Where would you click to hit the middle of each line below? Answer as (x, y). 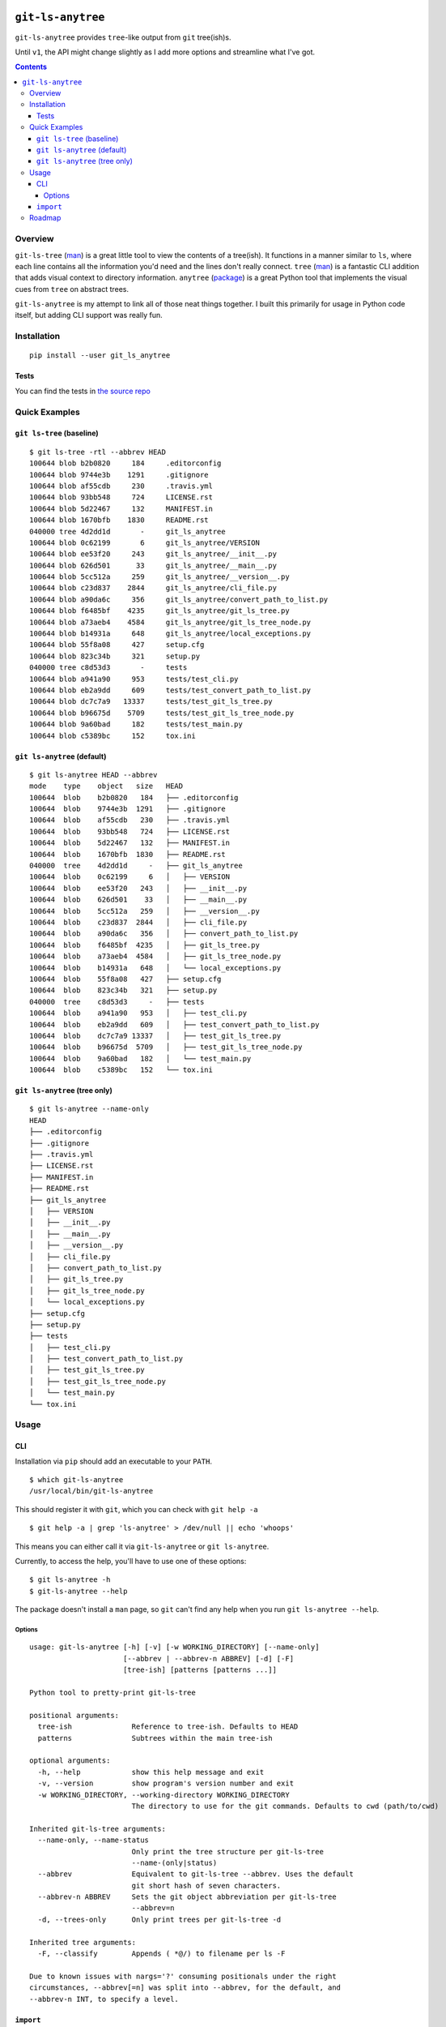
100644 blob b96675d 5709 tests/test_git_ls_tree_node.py (162, 713)
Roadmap (45, 218)
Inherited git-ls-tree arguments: (98, 1829)
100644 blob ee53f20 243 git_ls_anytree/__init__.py (153, 554)
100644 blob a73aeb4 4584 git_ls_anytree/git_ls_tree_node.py (170, 622)
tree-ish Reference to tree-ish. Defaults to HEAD (168, 1727)
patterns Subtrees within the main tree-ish (155, 1738)
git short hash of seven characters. (206, 1886)
